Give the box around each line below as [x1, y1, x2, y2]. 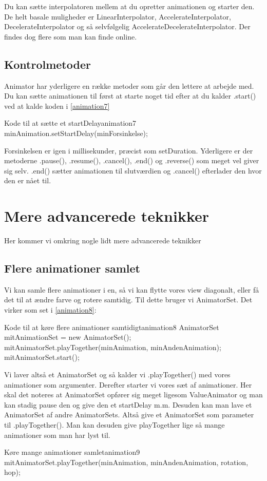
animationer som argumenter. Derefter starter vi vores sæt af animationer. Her [4, 379, 252, 390]
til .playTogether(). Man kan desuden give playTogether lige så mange [4, 419, 225, 430]
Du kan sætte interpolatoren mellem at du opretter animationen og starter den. [4, 1, 255, 11]
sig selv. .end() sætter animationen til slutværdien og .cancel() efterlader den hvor [4, 165, 262, 176]
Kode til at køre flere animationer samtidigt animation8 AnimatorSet [4, 321, 219, 332]
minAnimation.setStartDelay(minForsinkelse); [4, 127, 148, 138]
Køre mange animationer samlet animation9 [4, 447, 140, 457]
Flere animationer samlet [4, 260, 140, 276]
